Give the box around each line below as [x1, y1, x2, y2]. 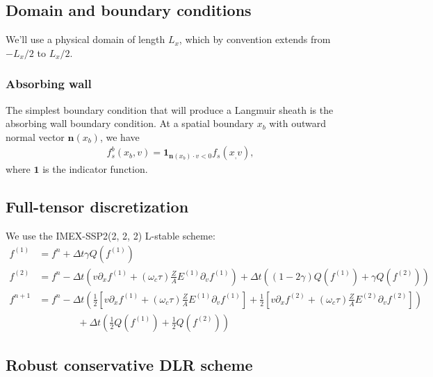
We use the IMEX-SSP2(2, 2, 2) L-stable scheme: [6, 228, 215, 243]
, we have [99, 129, 140, 144]
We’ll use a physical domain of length [6, 32, 165, 47]
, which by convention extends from [179, 32, 331, 47]
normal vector [6, 129, 65, 144]
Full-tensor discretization [6, 196, 189, 217]
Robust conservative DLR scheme [6, 354, 253, 376]
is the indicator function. [42, 162, 148, 176]
